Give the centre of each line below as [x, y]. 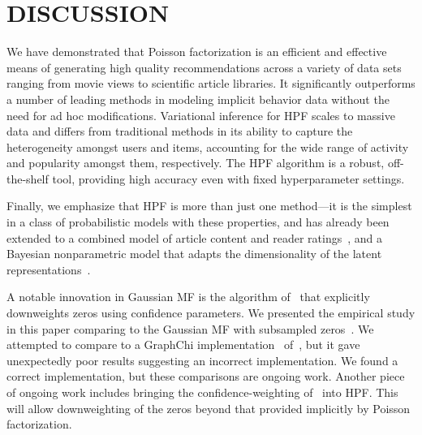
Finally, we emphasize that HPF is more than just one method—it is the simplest [209, 206]
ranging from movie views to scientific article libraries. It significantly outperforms [211, 83]
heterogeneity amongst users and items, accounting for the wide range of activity [208, 146]
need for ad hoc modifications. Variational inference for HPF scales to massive [201, 115]
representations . [49, 269]
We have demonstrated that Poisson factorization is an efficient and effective [197, 52]
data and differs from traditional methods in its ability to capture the [180, 131]
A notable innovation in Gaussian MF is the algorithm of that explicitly [188, 297]
